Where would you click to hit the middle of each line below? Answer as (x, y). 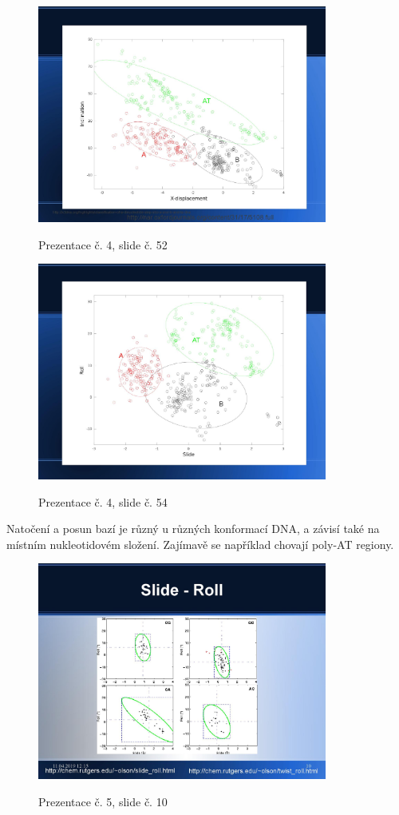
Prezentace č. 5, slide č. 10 (103, 801)
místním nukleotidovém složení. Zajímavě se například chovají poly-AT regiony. (200, 544)
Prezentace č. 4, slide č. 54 (103, 501)
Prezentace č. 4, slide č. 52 (103, 244)
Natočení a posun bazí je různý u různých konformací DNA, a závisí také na (193, 529)
